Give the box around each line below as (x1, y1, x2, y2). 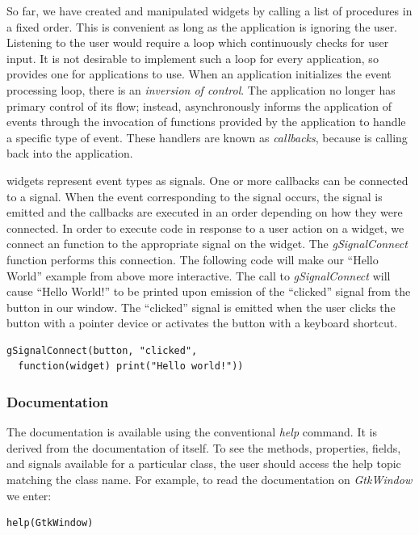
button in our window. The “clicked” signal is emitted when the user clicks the (6, 298, 396, 315)
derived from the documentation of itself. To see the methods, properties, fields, (6, 439, 401, 456)
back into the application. (6, 145, 133, 162)
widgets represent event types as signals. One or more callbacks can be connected (6, 171, 409, 188)
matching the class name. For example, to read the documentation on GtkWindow (6, 471, 413, 488)
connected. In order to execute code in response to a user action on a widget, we (6, 219, 404, 236)
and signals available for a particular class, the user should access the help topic (6, 455, 401, 472)
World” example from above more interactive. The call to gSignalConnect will (6, 267, 391, 284)
